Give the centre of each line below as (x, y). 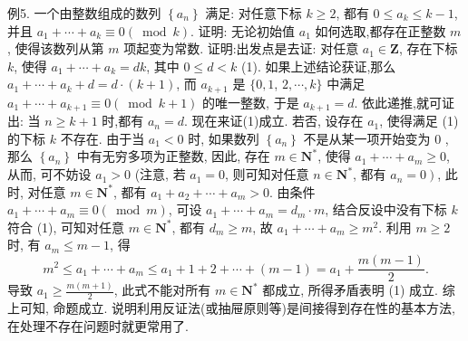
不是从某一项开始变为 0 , (376, 138)
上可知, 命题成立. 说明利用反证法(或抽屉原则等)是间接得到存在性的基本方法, (231, 308)
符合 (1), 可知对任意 (66, 227)
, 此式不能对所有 (162, 290)
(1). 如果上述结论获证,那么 (319, 66)
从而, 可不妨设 (49, 174)
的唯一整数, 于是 (251, 102)
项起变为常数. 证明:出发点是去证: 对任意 (241, 48)
